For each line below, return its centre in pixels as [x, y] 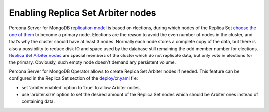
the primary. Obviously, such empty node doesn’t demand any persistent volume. [93, 62]
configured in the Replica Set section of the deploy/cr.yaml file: [74, 78]
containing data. [38, 101]
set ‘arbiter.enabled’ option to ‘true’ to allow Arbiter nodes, [81, 87]
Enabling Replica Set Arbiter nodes [83, 13]
